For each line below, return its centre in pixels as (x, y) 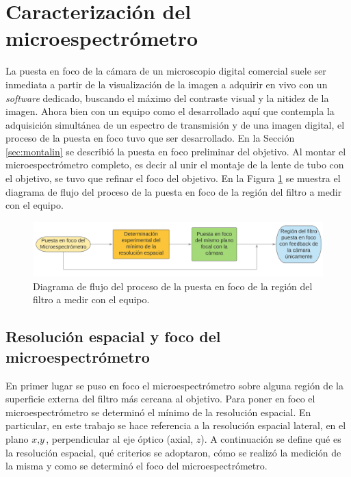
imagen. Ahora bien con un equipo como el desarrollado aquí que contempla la (170, 111)
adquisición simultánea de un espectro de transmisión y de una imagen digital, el (175, 124)
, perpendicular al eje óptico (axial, (120, 438)
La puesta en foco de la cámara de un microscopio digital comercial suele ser (166, 71)
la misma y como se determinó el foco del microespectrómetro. (136, 466)
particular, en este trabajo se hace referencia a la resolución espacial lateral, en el (176, 425)
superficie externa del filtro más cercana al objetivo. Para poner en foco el (160, 399)
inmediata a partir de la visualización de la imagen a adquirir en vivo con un (167, 84)
